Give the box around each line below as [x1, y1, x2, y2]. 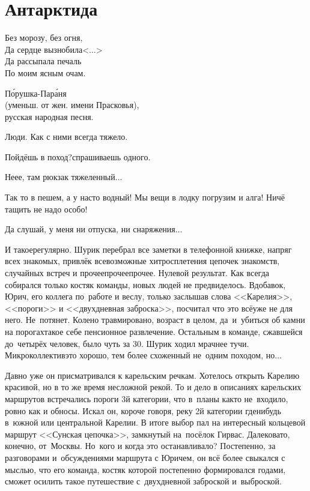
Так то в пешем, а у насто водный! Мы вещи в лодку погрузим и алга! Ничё [5, 191, 285, 203]
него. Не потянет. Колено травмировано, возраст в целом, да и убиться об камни [5, 313, 305, 326]
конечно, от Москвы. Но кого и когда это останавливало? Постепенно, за [5, 439, 276, 452]
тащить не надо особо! [5, 202, 88, 215]
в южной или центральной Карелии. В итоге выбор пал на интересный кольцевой [5, 416, 306, 429]
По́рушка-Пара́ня [5, 86, 67, 99]
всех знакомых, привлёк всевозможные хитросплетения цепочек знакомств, [5, 255, 280, 267]
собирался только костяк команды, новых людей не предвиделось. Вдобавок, [5, 278, 286, 291]
